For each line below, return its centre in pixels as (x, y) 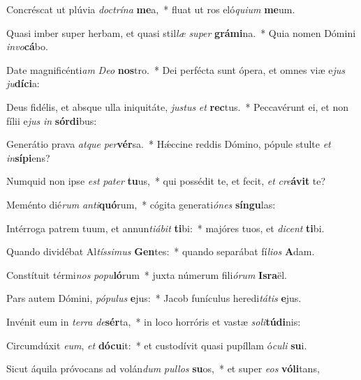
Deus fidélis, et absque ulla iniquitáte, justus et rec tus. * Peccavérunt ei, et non (178, 106)
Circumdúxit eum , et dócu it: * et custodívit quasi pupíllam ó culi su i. (157, 345)
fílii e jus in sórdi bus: (52, 120)
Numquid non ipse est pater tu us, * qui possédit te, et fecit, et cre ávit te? (166, 181)
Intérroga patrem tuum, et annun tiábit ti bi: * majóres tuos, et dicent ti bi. (165, 228)
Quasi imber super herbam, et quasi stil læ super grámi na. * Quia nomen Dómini (181, 32)
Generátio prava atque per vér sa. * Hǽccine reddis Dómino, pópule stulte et (169, 144)
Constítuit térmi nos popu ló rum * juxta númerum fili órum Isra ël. (147, 274)
